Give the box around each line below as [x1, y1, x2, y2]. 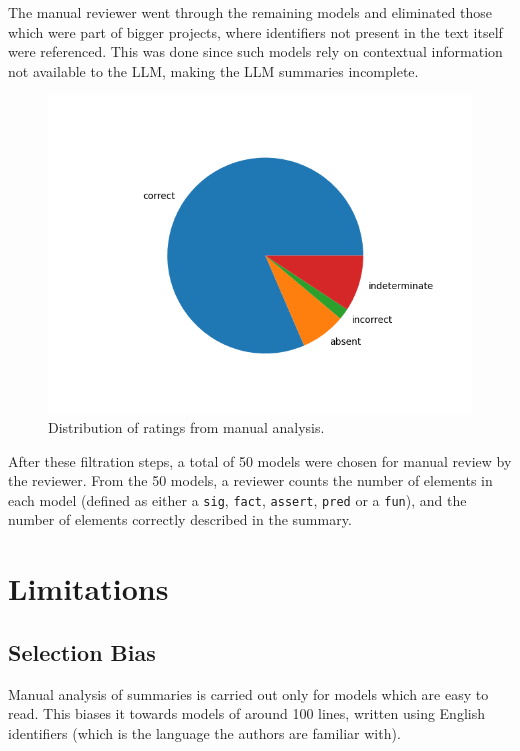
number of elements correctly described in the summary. [8, 509, 352, 530]
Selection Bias [8, 636, 156, 667]
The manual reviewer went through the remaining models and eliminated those [8, 2, 493, 22]
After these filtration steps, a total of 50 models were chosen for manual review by [8, 450, 512, 471]
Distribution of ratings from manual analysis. [48, 416, 325, 437]
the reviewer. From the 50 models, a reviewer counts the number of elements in [8, 470, 493, 491]
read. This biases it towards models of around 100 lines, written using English [8, 703, 485, 724]
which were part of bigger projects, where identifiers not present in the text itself [8, 21, 503, 42]
